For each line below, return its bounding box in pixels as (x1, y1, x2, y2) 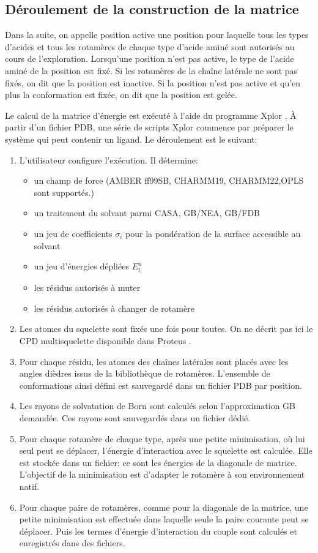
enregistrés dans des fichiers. (19, 536, 125, 549)
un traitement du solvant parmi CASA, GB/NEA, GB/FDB (34, 206, 261, 219)
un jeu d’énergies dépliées (34, 260, 129, 273)
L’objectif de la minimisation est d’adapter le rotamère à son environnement (19, 468, 305, 481)
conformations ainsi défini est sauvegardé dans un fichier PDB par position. (19, 378, 302, 391)
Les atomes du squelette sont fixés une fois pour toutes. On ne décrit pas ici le (19, 322, 313, 335)
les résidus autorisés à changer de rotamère (34, 301, 194, 314)
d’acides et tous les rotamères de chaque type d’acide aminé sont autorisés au (5, 40, 295, 53)
